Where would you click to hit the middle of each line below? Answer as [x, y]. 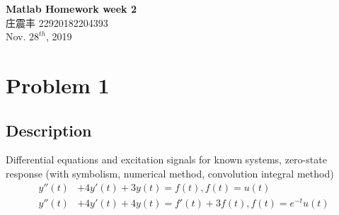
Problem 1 [58, 85]
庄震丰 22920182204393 [57, 22]
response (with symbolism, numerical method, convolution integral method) [170, 173]
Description [49, 130]
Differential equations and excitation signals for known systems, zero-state [166, 159]
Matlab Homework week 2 [71, 8]
